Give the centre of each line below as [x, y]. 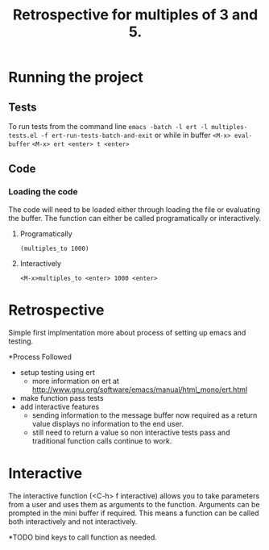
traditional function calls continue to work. [102, 440]
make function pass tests [62, 398]
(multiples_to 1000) [54, 248]
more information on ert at [75, 381]
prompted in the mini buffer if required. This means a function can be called [134, 513]
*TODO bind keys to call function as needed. [83, 537]
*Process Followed [40, 356]
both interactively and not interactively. [73, 521]
